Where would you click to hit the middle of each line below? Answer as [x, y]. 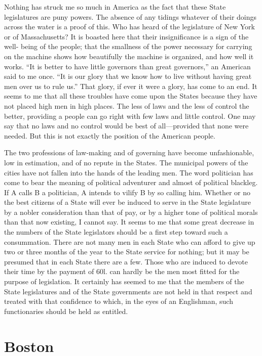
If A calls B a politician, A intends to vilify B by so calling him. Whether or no [127, 192]
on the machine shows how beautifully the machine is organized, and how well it [129, 56]
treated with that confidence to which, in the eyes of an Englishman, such [119, 301]
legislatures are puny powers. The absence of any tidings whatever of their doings [130, 16]
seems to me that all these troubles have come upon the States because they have [131, 96]
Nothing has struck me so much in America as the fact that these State [115, 7]
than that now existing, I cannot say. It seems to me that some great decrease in [129, 222]
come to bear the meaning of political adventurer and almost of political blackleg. [131, 182]
